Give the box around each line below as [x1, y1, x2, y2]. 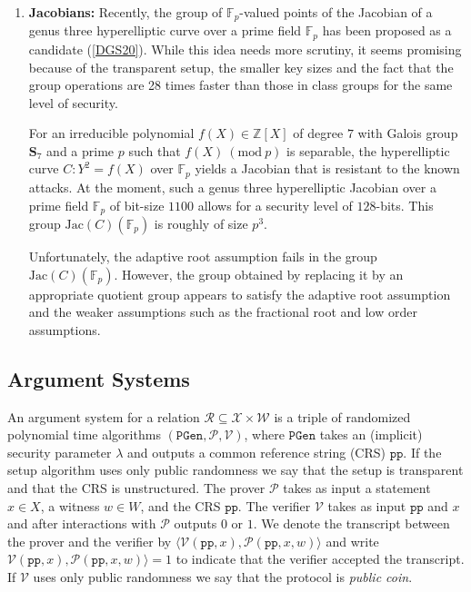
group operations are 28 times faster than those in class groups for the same [28, 75, 453, 94]
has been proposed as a [322, 21, 452, 40]
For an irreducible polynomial [28, 123, 195, 143]
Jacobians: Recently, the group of [28, 3, 223, 21]
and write [326, 531, 379, 550]
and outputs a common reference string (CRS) [127, 442, 386, 461]
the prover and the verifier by [7, 531, 172, 550]
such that [128, 141, 181, 160]
